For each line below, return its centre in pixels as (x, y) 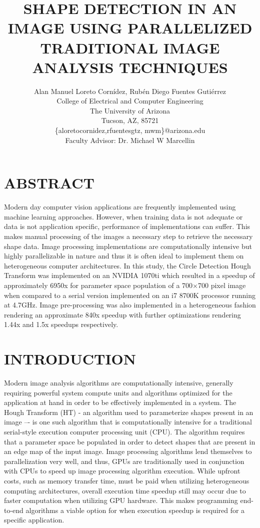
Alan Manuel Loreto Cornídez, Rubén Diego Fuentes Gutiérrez (130, 91)
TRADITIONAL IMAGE (130, 47)
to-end (14, 510)
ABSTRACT (49, 183)
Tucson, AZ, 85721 (130, 120)
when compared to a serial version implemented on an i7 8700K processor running (130, 295)
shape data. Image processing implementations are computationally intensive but (128, 246)
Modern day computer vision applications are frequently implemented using (120, 207)
